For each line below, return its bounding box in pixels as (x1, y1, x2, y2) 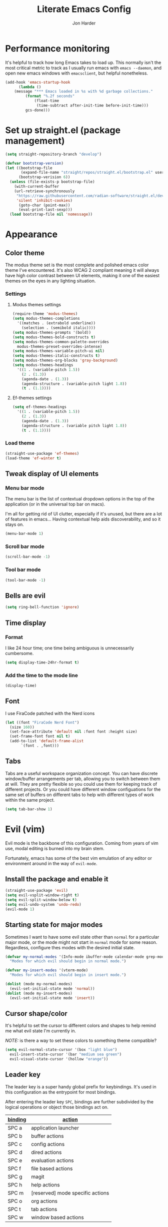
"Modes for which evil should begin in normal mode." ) (9, 959, 126, 964)
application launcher (30, 1124, 79, 1131)
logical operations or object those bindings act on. (5, 1104, 109, 1110)
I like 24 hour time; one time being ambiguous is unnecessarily (5, 645, 134, 651)
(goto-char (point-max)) (18, 203, 70, 208)
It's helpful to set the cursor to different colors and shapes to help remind (5, 1022, 156, 1029)
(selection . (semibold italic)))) (21, 325, 96, 331)
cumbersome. (5, 650, 34, 656)
